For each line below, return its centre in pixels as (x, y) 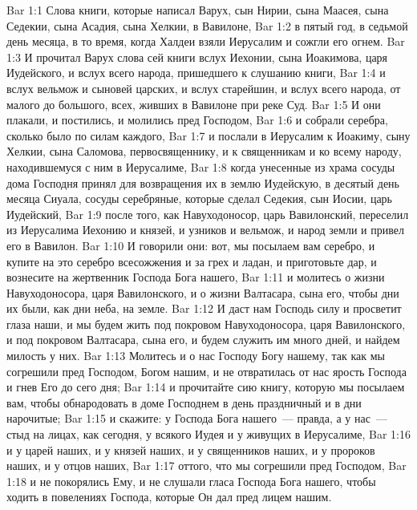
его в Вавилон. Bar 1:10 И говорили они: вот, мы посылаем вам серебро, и (191, 245)
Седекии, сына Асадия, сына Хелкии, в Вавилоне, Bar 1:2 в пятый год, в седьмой (207, 25)
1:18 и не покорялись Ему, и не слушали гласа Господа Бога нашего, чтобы (191, 481)
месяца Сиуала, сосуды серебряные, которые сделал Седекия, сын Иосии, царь (200, 198)
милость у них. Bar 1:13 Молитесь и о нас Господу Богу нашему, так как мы (196, 356)
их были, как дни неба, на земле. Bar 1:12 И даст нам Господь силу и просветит (204, 308)
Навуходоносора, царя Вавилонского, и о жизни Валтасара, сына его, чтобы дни (203, 292)
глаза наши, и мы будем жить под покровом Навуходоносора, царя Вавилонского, (206, 324)
